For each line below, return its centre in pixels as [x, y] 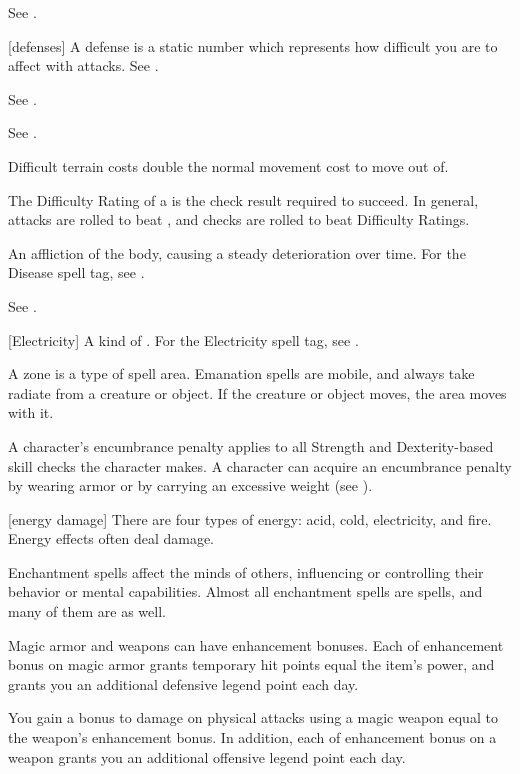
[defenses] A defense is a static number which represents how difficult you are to [253, 45]
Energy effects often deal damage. [111, 538]
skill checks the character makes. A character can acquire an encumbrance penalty [260, 465]
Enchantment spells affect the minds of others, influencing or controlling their [246, 571]
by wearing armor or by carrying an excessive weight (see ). [190, 485]
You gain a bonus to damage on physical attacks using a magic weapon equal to [253, 717]
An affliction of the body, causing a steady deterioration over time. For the [237, 252]
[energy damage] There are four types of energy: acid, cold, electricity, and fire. [250, 518]
